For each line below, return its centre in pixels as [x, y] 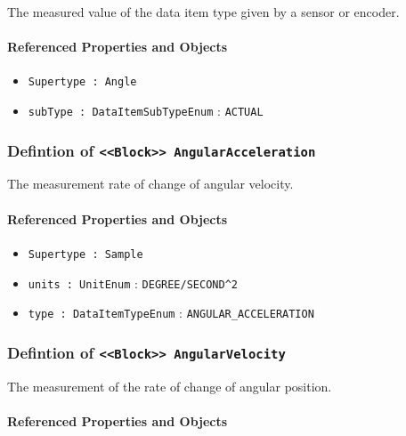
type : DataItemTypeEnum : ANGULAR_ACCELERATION [171, 313]
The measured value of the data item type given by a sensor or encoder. [203, 12]
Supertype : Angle [82, 82]
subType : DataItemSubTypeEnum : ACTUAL [146, 111]
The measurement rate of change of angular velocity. [150, 184]
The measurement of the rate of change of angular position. [170, 386]
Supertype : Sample [85, 254]
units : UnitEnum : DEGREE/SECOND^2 [133, 283]
